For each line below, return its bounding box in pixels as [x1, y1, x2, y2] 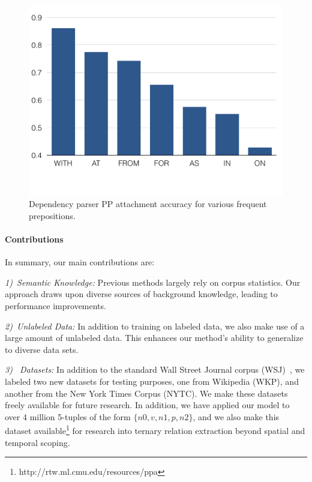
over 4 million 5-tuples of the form [5, 410, 131, 423]
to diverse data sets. [5, 343, 79, 355]
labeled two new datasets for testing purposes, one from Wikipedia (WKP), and [5, 375, 299, 387]
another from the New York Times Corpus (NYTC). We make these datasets [5, 387, 288, 399]
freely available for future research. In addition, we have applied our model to [5, 399, 290, 411]
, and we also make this [193, 410, 280, 423]
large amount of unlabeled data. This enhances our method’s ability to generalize [5, 331, 304, 344]
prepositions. [29, 209, 76, 221]
